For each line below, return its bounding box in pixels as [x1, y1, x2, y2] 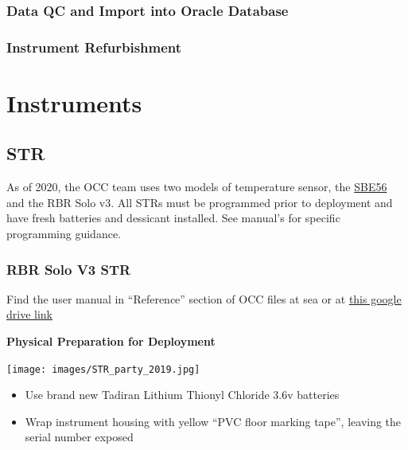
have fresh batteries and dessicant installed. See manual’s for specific [6, 209, 340, 226]
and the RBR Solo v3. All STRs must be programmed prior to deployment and [6, 194, 393, 210]
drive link [6, 306, 53, 323]
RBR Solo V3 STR [6, 259, 131, 279]
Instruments [6, 86, 142, 119]
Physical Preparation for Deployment [6, 333, 216, 350]
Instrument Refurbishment [6, 37, 182, 57]
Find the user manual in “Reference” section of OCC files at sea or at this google [6, 290, 402, 307]
